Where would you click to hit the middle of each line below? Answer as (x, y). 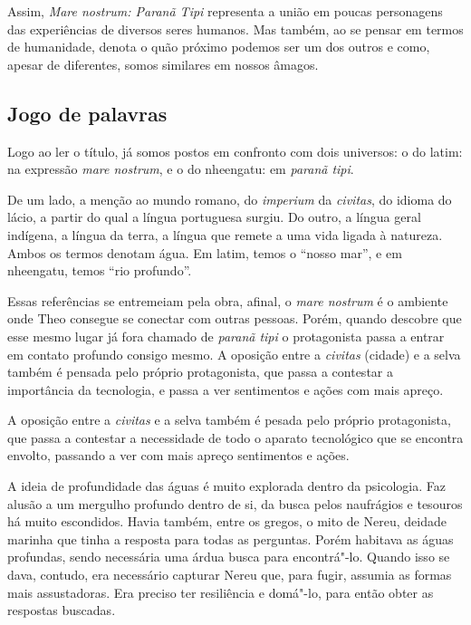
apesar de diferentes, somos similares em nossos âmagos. (163, 64)
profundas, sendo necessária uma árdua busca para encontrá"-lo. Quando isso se (229, 557)
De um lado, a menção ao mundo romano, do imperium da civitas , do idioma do (230, 199)
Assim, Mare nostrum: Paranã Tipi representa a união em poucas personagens (225, 11)
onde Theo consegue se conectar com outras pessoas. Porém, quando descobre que (235, 318)
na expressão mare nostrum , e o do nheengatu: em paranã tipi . (181, 169)
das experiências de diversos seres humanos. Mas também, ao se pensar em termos (235, 29)
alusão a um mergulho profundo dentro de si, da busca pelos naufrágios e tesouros (235, 503)
